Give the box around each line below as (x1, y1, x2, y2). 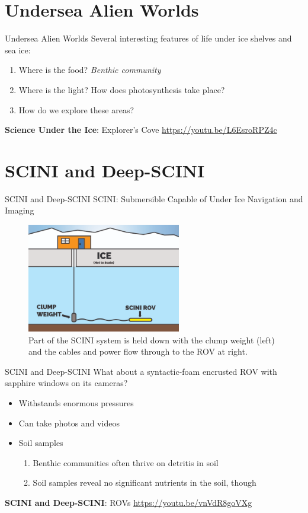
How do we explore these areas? (18, 103, 134, 116)
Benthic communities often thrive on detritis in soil (33, 456, 219, 469)
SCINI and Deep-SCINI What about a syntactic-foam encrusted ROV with (5, 365, 277, 377)
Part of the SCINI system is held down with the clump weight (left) (28, 333, 275, 346)
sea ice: (5, 43, 31, 56)
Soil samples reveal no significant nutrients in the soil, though (33, 476, 256, 489)
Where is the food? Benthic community (18, 63, 161, 76)
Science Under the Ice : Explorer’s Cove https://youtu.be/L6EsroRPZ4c (5, 123, 277, 136)
